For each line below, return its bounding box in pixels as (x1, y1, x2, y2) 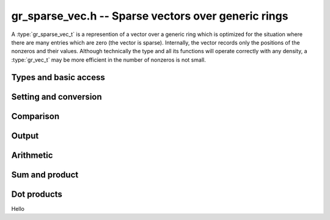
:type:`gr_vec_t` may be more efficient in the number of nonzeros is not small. (11, 56, 206, 64)
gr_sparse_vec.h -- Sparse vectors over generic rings (11, 9, 288, 23)
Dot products (11, 189, 62, 199)
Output (11, 130, 39, 141)
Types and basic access (11, 72, 105, 82)
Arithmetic (11, 150, 53, 160)
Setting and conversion (11, 92, 102, 102)
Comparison (11, 111, 60, 122)
